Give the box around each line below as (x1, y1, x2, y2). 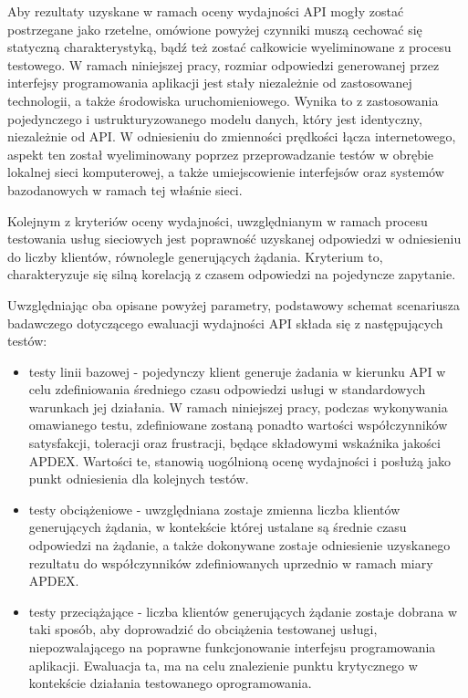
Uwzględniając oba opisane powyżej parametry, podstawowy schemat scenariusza (7, 295, 460, 314)
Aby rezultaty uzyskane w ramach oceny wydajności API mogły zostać (7, 2, 404, 20)
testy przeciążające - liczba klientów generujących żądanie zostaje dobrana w (28, 601, 458, 620)
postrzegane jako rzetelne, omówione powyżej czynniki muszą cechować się (7, 19, 422, 38)
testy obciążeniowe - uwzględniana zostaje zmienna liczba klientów (28, 499, 400, 518)
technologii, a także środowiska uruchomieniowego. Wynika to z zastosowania (7, 90, 439, 109)
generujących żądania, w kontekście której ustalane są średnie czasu (28, 517, 407, 537)
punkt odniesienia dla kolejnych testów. (28, 469, 249, 488)
